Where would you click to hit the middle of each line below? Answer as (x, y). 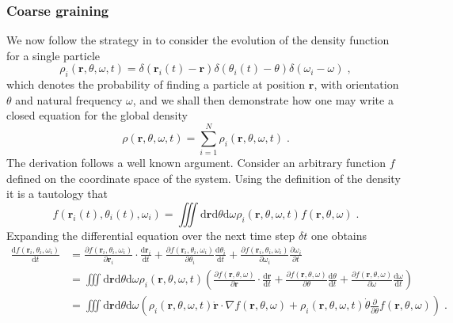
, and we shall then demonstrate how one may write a (263, 99)
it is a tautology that (57, 194)
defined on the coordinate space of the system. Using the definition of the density (204, 178)
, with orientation (356, 84)
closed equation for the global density (97, 115)
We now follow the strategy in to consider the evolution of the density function (198, 40)
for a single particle (53, 55)
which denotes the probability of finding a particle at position (156, 84)
